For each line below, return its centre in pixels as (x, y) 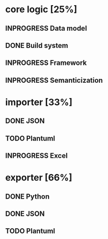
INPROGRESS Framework (46, 63)
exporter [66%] (39, 178)
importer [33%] (39, 102)
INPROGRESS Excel (36, 156)
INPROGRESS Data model (46, 28)
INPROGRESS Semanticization (54, 80)
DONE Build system (37, 45)
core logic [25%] (41, 9)
